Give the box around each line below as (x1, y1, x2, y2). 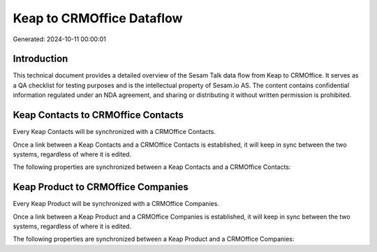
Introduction (13, 53, 68, 65)
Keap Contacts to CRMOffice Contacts (13, 109, 184, 121)
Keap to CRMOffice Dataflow (13, 10, 183, 26)
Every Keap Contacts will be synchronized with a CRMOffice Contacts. (13, 128, 216, 136)
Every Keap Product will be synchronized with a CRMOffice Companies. (13, 200, 220, 208)
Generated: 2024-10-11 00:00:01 (13, 35, 106, 43)
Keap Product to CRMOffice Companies (13, 181, 188, 193)
